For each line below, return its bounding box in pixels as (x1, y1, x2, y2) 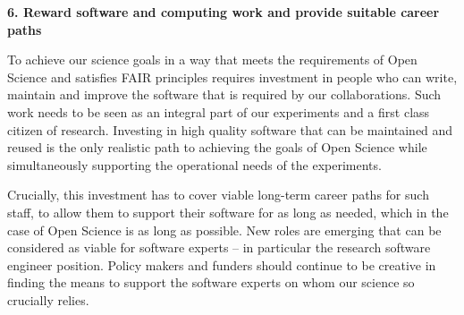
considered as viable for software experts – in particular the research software (7, 238, 431, 257)
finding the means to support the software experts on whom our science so (7, 273, 415, 292)
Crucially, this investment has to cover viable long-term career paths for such (7, 185, 429, 204)
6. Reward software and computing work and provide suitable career (7, 3, 440, 21)
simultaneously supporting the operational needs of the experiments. (7, 155, 382, 174)
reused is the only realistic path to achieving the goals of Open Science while (7, 138, 427, 157)
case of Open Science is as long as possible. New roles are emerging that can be (7, 220, 442, 239)
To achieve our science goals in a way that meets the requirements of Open (7, 50, 418, 69)
